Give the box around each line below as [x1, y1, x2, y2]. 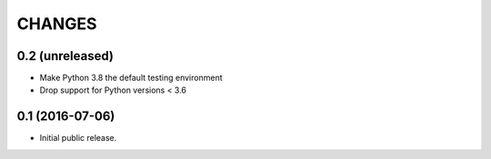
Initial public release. [39, 133, 117, 144]
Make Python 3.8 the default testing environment [39, 73, 223, 84]
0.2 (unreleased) [16, 48, 114, 64]
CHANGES [16, 14, 97, 34]
